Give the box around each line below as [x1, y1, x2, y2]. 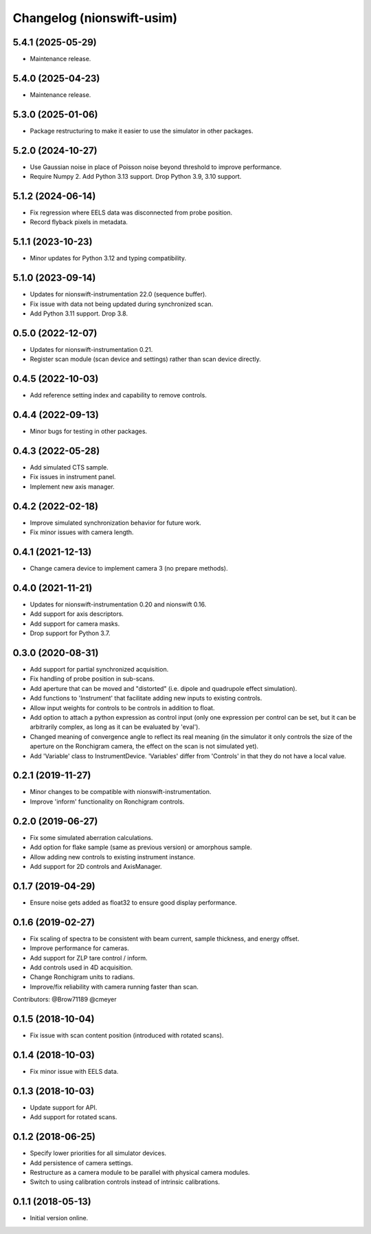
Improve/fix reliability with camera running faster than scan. [30, 982, 199, 991]
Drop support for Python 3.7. [30, 629, 111, 637]
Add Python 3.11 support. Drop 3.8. [30, 309, 128, 318]
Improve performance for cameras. [30, 944, 130, 952]
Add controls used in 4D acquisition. [30, 963, 133, 971]
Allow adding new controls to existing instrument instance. [30, 852, 196, 861]
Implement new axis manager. [30, 482, 115, 491]
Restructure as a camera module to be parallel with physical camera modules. [30, 1168, 250, 1176]
